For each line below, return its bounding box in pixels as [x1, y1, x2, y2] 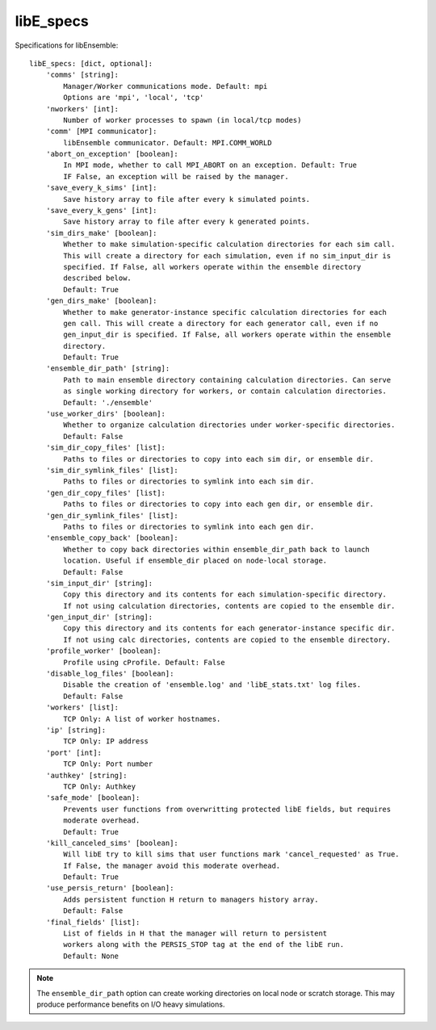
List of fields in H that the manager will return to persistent [63, 929, 328, 938]
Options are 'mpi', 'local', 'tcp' [63, 93, 204, 103]
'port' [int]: [45, 747, 103, 757]
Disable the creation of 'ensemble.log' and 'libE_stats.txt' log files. [63, 680, 362, 689]
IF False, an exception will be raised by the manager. [63, 172, 290, 181]
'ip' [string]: [45, 725, 107, 735]
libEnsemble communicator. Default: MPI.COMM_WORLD [63, 138, 272, 147]
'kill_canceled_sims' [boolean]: [45, 838, 179, 848]
